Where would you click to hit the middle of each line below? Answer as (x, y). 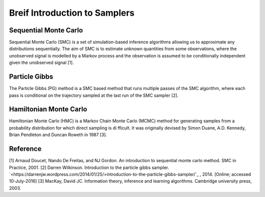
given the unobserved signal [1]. (41, 63)
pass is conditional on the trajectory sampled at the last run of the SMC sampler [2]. (94, 95)
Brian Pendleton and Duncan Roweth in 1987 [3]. (58, 135)
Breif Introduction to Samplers (72, 13)
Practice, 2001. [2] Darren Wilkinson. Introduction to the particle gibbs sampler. (89, 168)
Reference (25, 149)
